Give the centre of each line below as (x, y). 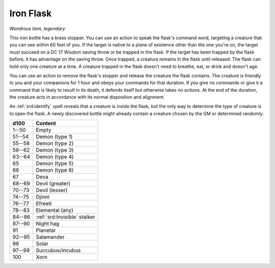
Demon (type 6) (55, 170)
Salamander (50, 237)
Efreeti (44, 204)
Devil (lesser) (52, 190)
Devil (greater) (53, 183)
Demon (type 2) (55, 144)
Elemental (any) (55, 210)
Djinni (43, 197)
